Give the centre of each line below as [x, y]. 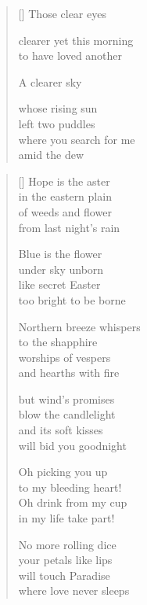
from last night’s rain [69, 227]
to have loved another [70, 55]
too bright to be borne [72, 299]
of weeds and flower [65, 211]
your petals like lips [65, 560]
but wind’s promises [66, 398]
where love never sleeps [74, 590]
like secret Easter [59, 284]
